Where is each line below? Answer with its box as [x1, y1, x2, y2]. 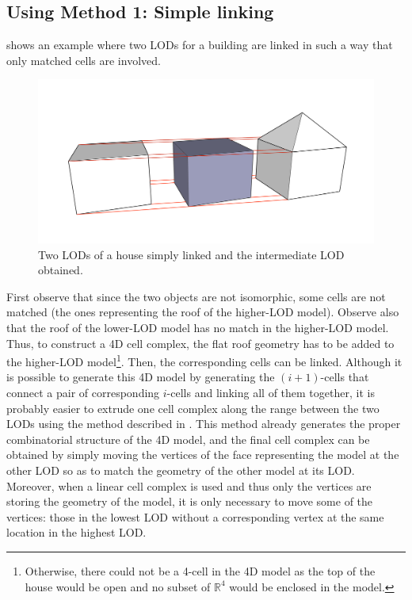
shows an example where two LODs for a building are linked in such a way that [6, 36, 393, 53]
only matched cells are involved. [6, 52, 161, 68]
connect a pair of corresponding [6, 384, 160, 400]
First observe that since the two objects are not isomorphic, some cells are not [6, 288, 386, 304]
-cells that [320, 369, 369, 385]
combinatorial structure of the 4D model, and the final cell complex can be [6, 430, 370, 447]
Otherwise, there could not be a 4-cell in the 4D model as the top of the [25, 562, 376, 579]
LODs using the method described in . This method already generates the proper [6, 415, 401, 432]
